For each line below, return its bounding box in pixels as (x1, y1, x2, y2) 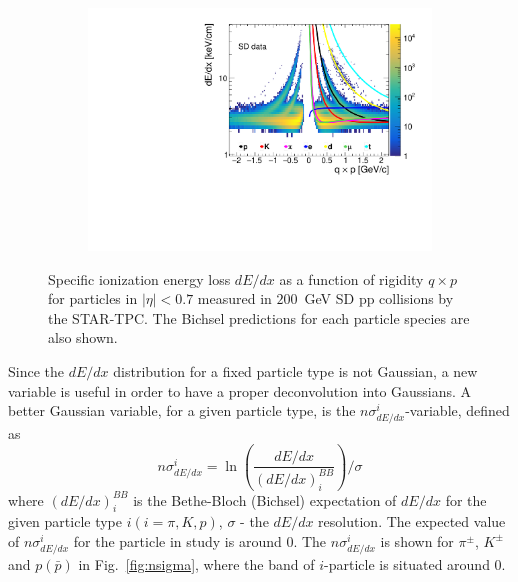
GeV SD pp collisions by (304, 288, 454, 309)
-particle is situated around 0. (324, 554, 506, 575)
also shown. (48, 327, 118, 348)
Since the (8, 361, 64, 382)
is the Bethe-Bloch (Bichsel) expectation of (133, 489, 397, 510)
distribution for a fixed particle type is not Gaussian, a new (113, 361, 478, 382)
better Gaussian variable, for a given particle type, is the (8, 400, 356, 421)
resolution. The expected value (318, 511, 506, 532)
